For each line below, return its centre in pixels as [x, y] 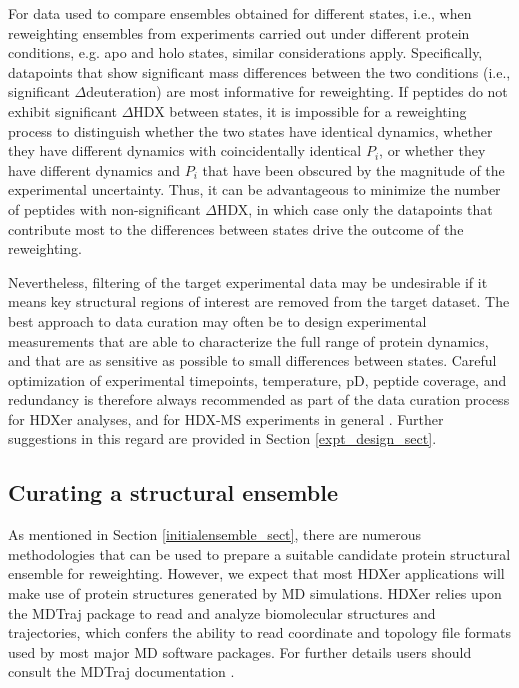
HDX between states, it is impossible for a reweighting [300, 110]
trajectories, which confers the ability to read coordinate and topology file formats [259, 632]
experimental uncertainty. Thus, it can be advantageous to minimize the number [254, 189]
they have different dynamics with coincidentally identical [185, 150]
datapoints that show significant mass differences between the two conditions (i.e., [259, 71]
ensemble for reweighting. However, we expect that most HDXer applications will [256, 573]
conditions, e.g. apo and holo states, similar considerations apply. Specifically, [245, 52]
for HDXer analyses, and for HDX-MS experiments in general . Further [226, 418]
